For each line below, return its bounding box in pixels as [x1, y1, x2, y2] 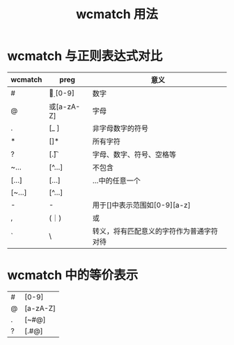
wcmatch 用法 [75, 6, 159, 22]
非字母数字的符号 [92, 123, 148, 133]
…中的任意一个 [92, 176, 141, 185]
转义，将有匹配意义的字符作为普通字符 [92, 226, 218, 236]
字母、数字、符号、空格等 [92, 149, 176, 159]
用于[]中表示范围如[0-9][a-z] [92, 200, 191, 210]
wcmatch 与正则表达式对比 [7, 48, 163, 64]
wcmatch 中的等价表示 [7, 268, 139, 283]
